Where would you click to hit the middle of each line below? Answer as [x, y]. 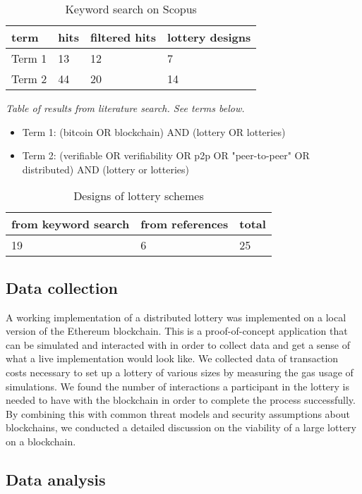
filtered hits [123, 37]
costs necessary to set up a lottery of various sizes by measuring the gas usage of [180, 372]
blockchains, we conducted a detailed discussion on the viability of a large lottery [181, 427]
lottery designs [209, 37]
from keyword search [71, 224]
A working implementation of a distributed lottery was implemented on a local [176, 317]
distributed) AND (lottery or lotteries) [105, 169]
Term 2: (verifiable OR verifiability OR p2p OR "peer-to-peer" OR [166, 155]
